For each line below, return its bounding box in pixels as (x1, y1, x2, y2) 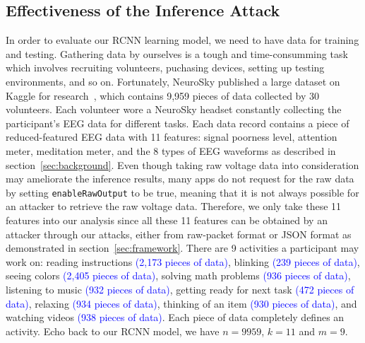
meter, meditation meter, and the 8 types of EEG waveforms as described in (6, 143, 336, 158)
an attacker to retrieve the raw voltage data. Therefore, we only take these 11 (6, 199, 342, 214)
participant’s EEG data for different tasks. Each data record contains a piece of (6, 115, 349, 130)
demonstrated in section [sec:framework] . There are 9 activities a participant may (6, 240, 359, 255)
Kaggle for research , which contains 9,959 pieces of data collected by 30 (6, 88, 320, 103)
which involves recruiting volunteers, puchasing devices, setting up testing (6, 60, 325, 75)
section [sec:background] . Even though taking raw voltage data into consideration (6, 157, 359, 172)
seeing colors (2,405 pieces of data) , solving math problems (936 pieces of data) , (6, 268, 351, 283)
